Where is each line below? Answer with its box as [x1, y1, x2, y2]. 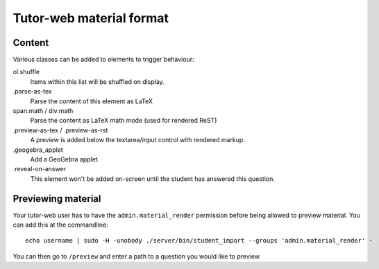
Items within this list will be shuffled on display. [30, 77, 165, 86]
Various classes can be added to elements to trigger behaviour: [12, 55, 194, 64]
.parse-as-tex [12, 87, 52, 96]
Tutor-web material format [12, 10, 169, 26]
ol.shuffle [12, 68, 40, 76]
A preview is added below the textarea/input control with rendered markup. [30, 136, 246, 144]
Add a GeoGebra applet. [30, 155, 100, 163]
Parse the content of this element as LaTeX [30, 97, 153, 105]
